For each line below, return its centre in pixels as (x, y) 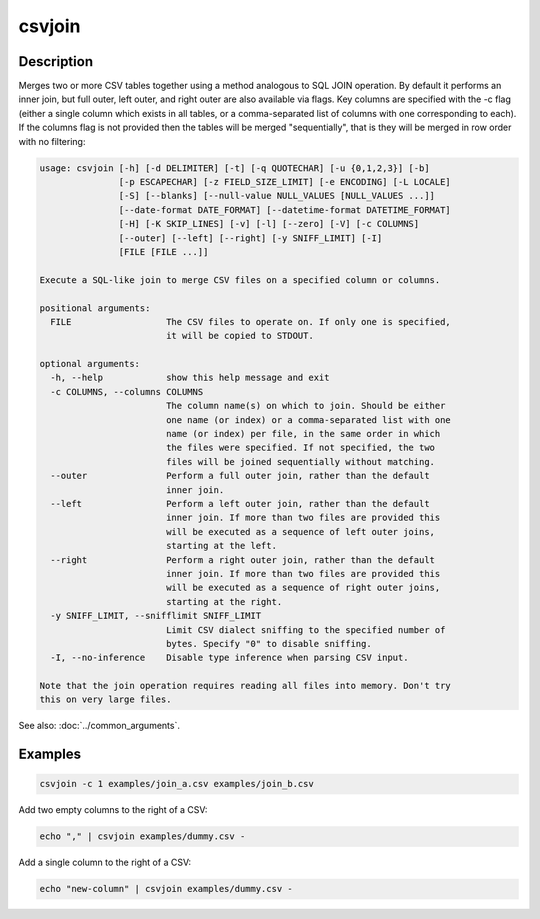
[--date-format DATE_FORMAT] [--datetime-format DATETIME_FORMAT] (285, 209)
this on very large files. (105, 699)
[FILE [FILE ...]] (163, 251)
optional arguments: (89, 364)
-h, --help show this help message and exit (190, 378)
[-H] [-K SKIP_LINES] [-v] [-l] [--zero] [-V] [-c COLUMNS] (269, 224)
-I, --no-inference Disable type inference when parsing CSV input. (229, 658)
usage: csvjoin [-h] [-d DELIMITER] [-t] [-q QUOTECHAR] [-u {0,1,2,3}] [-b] (234, 168)
